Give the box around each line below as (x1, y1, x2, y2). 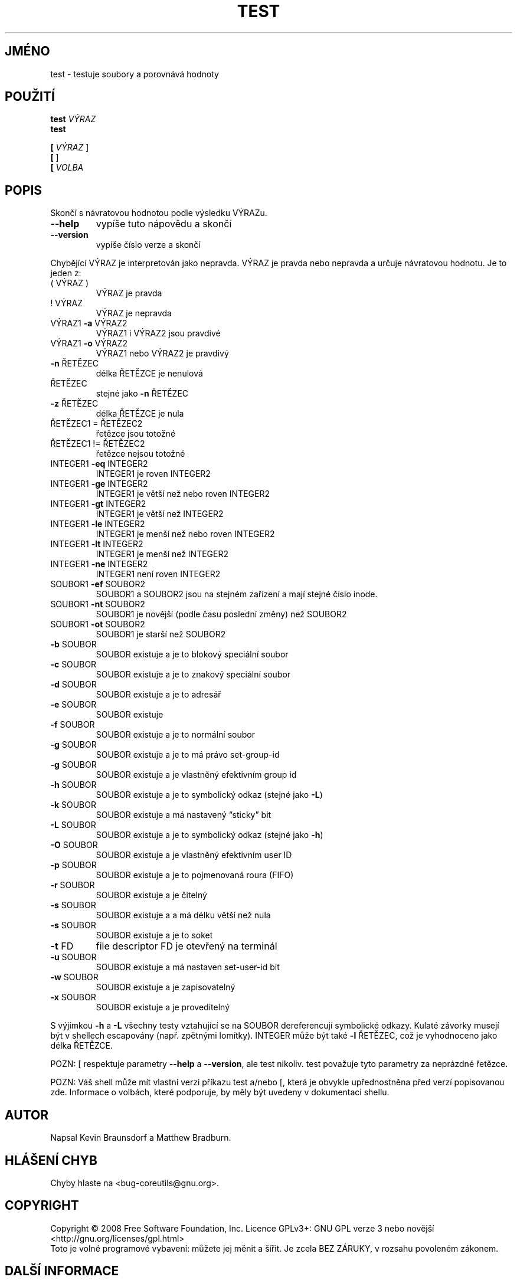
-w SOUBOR (50, 972, 99, 983)
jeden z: (50, 268, 81, 279)
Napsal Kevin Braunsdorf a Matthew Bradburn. (50, 1132, 231, 1143)
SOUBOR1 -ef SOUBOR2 (50, 579, 145, 590)
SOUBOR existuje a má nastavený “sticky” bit (96, 810, 271, 820)
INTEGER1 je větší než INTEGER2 (96, 509, 224, 519)
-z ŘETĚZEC (50, 398, 99, 409)
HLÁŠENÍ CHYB (5, 1153, 97, 1168)
